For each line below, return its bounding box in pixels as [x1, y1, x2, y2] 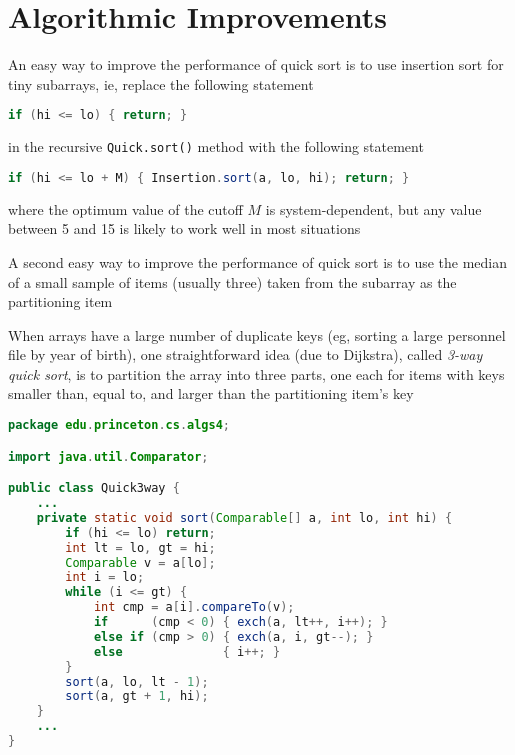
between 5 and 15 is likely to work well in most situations [8, 218, 361, 239]
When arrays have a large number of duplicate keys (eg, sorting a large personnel [8, 324, 506, 345]
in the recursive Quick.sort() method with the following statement [8, 136, 424, 157]
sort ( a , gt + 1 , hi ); [65, 689, 209, 704]
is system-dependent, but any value [265, 198, 482, 219]
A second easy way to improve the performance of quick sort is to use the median [8, 251, 508, 272]
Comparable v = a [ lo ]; [65, 555, 216, 570]
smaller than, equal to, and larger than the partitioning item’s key [8, 383, 414, 404]
